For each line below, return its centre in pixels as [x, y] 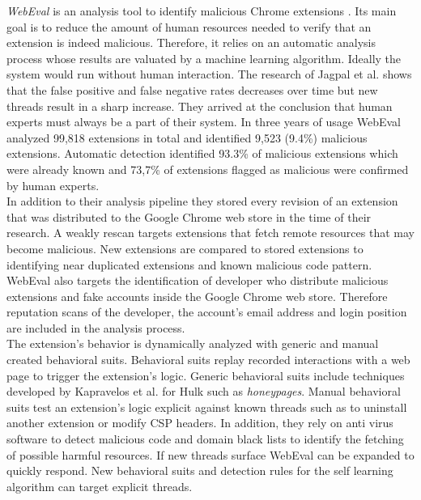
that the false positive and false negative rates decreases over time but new [192, 89]
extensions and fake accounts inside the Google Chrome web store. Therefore [197, 296]
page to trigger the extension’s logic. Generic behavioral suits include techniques [206, 375]
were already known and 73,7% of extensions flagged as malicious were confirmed [208, 169]
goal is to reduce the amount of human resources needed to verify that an [189, 26]
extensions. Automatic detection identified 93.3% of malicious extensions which [202, 153]
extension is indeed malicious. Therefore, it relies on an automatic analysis [191, 42]
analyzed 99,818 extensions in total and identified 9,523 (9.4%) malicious [187, 137]
